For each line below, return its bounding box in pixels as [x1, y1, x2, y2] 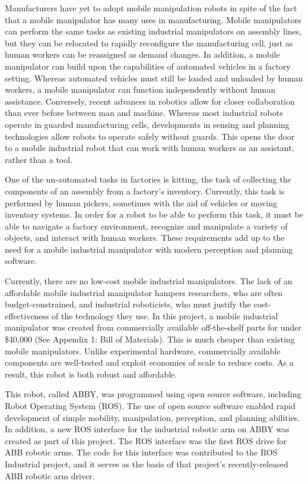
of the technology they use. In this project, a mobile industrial [52, 309, 278, 322]
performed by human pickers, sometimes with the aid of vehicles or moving [5, 196, 277, 209]
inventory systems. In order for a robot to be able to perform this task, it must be [5, 208, 303, 221]
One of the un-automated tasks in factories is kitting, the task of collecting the [5, 173, 291, 186]
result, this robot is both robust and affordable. [5, 367, 177, 380]
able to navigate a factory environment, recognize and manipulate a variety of [5, 219, 288, 232]
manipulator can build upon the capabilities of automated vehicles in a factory [5, 59, 291, 72]
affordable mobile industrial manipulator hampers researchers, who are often [5, 286, 283, 298]
